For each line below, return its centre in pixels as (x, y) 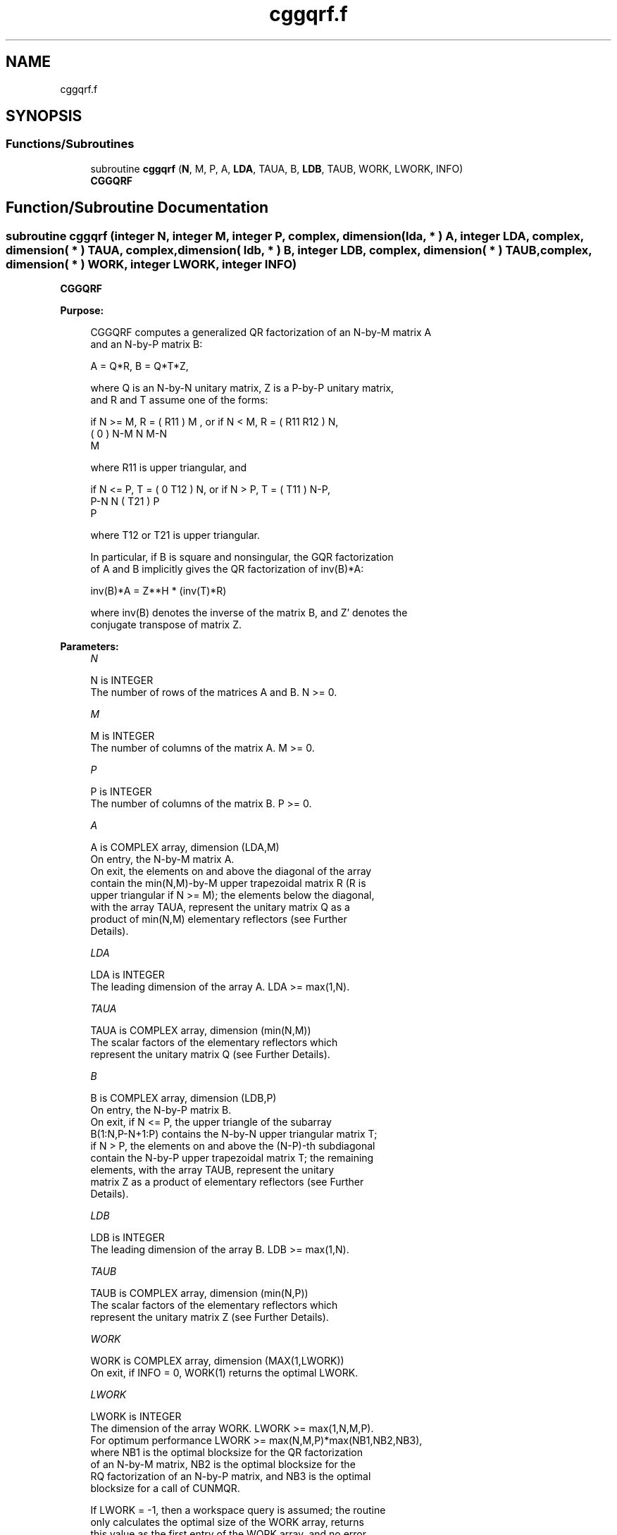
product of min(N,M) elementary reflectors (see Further (219, 919)
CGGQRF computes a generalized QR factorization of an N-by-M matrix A (261, 333)
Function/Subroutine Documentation (137, 208)
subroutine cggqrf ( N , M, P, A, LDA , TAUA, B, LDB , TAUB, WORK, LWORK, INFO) (277, 168)
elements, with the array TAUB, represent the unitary (212, 1170)
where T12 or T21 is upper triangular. (175, 535)
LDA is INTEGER (127, 975)
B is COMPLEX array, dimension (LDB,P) (183, 1098)
